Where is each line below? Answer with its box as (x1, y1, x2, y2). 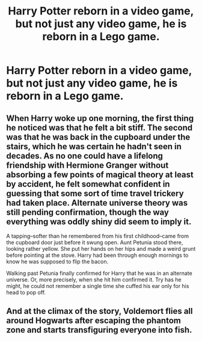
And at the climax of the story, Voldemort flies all (6, 306, 193, 316)
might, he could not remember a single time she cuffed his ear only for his (6, 283, 189, 289)
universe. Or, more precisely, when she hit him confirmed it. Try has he (6, 276, 182, 283)
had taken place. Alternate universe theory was (6, 197, 188, 208)
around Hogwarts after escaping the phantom (6, 316, 182, 326)
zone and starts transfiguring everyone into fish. (6, 325, 192, 335)
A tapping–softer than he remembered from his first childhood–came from (6, 233, 189, 239)
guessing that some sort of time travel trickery (6, 188, 185, 198)
